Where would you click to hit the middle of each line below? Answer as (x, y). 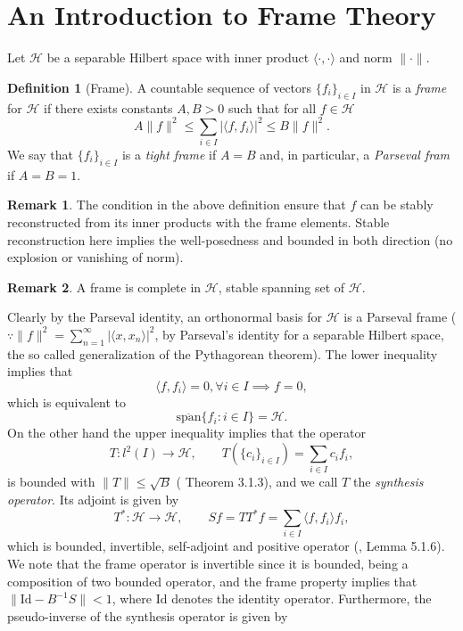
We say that (40, 154)
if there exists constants (108, 107)
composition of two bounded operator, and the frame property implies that (212, 581)
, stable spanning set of (281, 287)
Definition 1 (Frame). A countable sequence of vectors (160, 87)
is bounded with (51, 482)
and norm (366, 57)
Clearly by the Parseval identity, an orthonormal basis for (165, 317)
